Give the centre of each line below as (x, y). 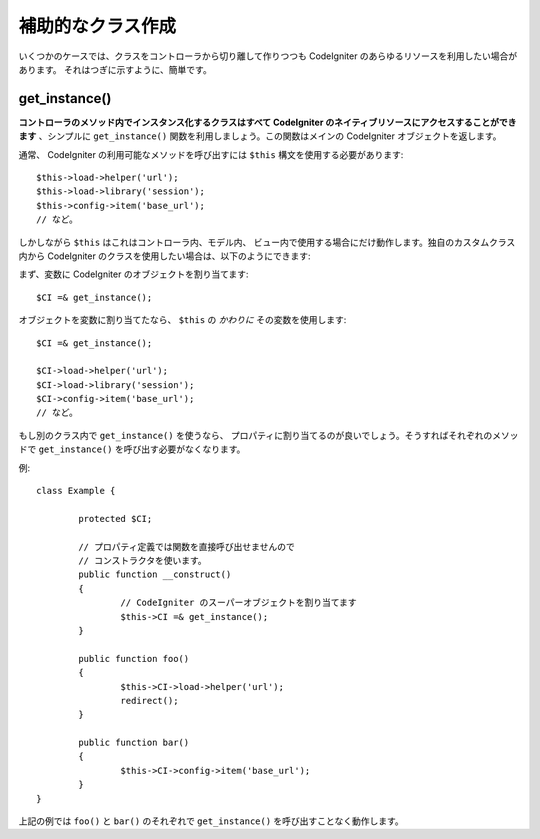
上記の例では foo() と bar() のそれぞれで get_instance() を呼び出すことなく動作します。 (211, 821)
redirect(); (149, 700)
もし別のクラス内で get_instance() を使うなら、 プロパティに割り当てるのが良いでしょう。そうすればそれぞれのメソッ (268, 435)
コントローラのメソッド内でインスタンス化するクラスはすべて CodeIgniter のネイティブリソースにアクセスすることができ (267, 122)
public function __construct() (155, 574)
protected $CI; (115, 518)
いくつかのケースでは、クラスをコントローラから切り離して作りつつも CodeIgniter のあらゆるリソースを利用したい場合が (268, 56)
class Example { (76, 491)
